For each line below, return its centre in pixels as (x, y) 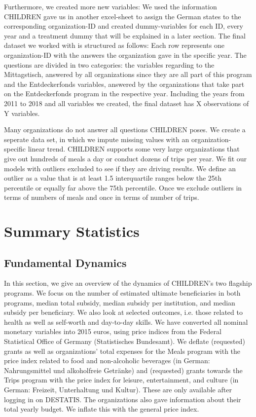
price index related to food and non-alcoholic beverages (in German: (107, 360)
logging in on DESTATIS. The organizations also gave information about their (123, 399)
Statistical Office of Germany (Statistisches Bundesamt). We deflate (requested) (125, 341)
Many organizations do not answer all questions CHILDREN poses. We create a (125, 130)
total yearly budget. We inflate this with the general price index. (102, 409)
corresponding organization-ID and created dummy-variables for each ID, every (124, 26)
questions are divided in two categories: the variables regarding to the (109, 64)
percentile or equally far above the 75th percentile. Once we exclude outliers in (123, 187)
